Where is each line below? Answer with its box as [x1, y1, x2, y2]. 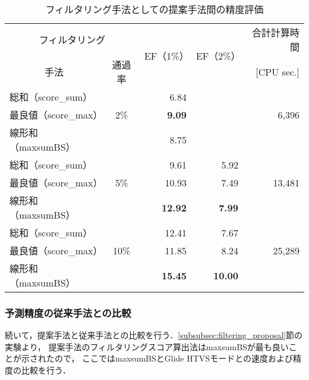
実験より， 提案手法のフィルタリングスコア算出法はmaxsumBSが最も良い [5, 340, 289, 353]
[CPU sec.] [256, 64, 299, 79]
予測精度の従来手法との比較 [5, 305, 131, 320]
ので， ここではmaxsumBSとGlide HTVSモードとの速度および [54, 352, 293, 365]
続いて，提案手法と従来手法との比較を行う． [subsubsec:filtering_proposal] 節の [5, 329, 302, 341]
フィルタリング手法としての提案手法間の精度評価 [45, 2, 264, 16]
